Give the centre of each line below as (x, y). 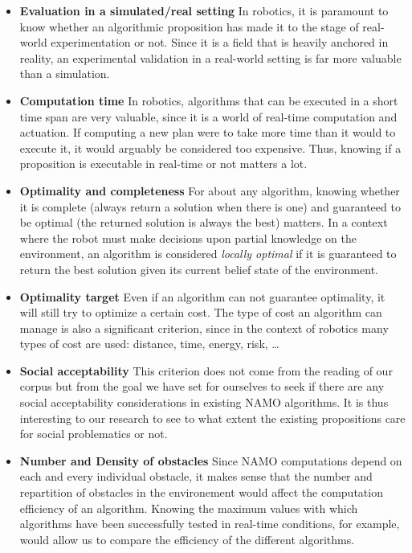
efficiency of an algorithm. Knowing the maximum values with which (189, 508)
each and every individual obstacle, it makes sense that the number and (196, 476)
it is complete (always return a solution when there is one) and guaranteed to (210, 206)
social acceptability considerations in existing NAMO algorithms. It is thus (204, 402)
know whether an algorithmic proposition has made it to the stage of (189, 26)
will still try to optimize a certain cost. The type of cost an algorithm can (201, 312)
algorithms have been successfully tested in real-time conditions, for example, (210, 524)
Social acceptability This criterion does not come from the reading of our (206, 370)
